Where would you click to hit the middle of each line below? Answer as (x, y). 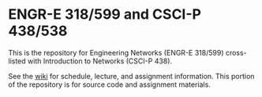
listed (17, 61)
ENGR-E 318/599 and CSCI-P (105, 14)
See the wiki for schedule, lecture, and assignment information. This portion (131, 76)
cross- (236, 52)
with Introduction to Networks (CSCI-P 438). (99, 61)
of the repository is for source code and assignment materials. (109, 84)
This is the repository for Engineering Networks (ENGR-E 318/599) (116, 52)
